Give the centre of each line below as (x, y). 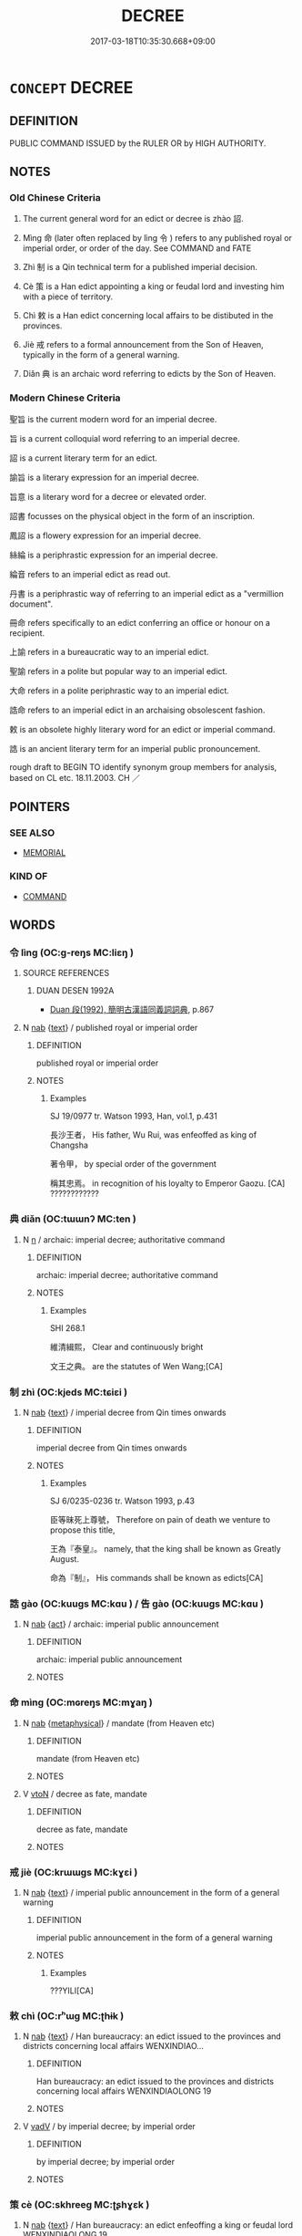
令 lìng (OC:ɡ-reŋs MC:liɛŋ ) (72, 952)
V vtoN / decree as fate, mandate (85, 1794)
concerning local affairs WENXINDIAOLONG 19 (124, 2091)
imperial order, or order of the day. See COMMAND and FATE (137, 248)
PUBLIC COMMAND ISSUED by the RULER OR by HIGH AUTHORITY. (138, 143)
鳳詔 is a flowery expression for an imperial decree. (106, 536)
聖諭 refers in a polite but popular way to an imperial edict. (118, 671)
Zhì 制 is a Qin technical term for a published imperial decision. (140, 267)
